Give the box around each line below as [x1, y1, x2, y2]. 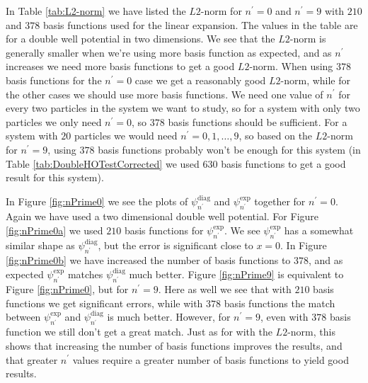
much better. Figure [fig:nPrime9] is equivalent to [129, 266, 344, 281]
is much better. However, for [107, 309, 231, 324]
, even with [260, 309, 309, 324]
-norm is [289, 31, 326, 46]
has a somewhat [284, 222, 354, 237]
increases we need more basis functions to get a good [6, 59, 235, 74]
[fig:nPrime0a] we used [6, 222, 103, 237]
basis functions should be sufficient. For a [168, 114, 347, 129]
